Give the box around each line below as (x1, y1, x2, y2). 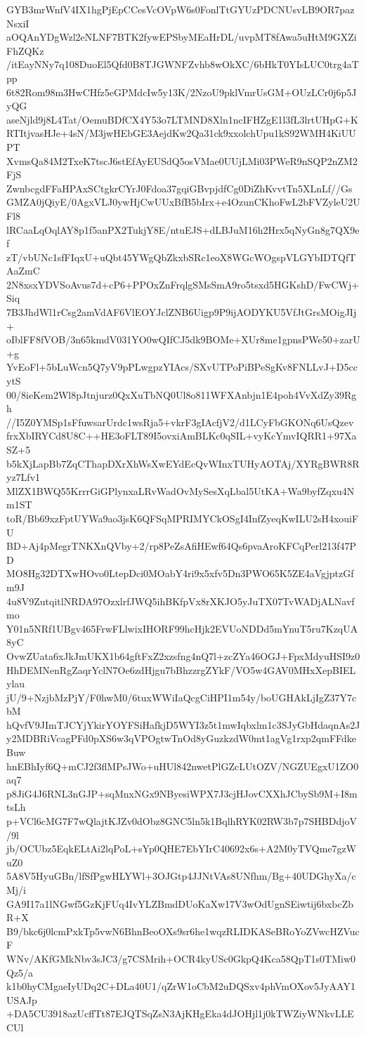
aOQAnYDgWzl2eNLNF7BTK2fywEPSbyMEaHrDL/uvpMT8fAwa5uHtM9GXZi (6, 29, 357, 44)
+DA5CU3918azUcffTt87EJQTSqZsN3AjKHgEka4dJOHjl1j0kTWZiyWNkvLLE (6, 1006, 354, 1021)
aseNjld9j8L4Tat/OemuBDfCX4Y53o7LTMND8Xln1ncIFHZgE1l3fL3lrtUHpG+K (6, 112, 358, 126)
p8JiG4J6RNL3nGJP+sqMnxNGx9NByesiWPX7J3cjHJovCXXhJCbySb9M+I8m (6, 786, 358, 800)
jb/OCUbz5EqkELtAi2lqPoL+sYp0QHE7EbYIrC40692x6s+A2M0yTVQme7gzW (6, 841, 357, 856)
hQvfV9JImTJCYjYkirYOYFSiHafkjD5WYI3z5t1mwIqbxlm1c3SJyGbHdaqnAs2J (6, 717, 360, 732)
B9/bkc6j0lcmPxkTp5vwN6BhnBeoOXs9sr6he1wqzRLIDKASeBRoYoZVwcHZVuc (6, 923, 360, 938)
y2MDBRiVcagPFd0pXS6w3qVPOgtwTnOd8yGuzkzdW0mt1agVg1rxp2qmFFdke (6, 731, 357, 746)
